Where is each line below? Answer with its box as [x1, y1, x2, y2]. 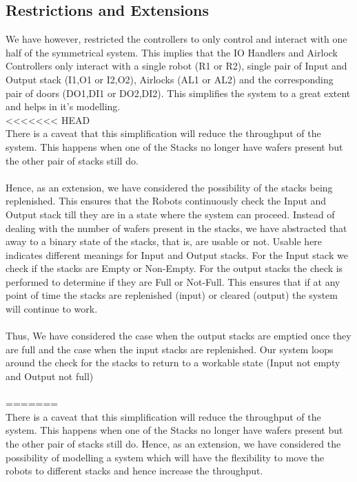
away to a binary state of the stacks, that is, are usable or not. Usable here [6, 234, 323, 249]
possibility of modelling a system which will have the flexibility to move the [6, 450, 325, 464]
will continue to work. [6, 302, 98, 316]
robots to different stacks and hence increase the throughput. [6, 463, 263, 478]
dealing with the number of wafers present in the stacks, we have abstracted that [6, 220, 347, 235]
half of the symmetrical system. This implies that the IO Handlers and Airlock [6, 45, 338, 59]
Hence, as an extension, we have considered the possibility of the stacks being [6, 180, 333, 194]
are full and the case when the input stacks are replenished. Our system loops [6, 342, 334, 356]
